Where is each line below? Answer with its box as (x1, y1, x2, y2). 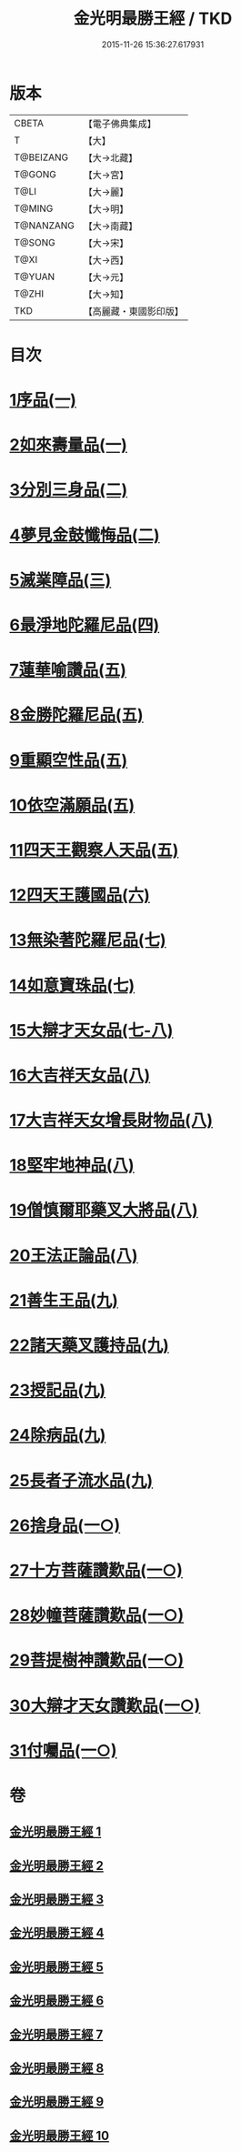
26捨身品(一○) (9, 1515, 121, 1535)
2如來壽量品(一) (9, 435, 127, 456)
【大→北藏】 (83, 151, 138, 164)
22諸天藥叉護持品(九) (9, 1335, 170, 1355)
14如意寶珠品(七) (9, 975, 136, 996)
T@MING (14, 202, 54, 215)
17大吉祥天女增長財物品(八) (9, 1111, 214, 1131)
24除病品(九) (9, 1425, 106, 1446)
